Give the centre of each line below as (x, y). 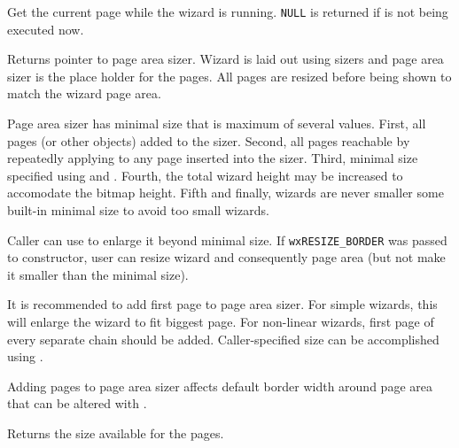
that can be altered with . (77, 403)
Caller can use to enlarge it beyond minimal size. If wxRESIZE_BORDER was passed (227, 239)
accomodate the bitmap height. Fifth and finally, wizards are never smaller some (226, 193)
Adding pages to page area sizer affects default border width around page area (220, 386)
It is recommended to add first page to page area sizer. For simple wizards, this (222, 304)
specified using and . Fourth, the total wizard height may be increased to (205, 175)
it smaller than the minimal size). (98, 274)
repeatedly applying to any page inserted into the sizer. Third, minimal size (213, 158)
